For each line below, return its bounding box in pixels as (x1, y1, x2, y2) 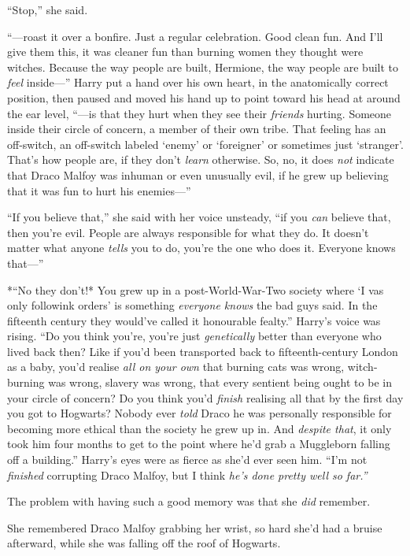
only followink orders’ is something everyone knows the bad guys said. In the (7, 297, 378, 313)
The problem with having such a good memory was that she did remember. (7, 493, 371, 510)
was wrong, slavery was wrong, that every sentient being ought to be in (48, 374, 392, 391)
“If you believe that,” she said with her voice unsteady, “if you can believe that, (7, 209, 391, 225)
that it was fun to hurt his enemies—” (7, 182, 191, 198)
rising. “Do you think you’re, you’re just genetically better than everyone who (7, 328, 382, 344)
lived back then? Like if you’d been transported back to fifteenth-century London (7, 343, 398, 359)
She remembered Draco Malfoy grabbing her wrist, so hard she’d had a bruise (7, 519, 382, 536)
